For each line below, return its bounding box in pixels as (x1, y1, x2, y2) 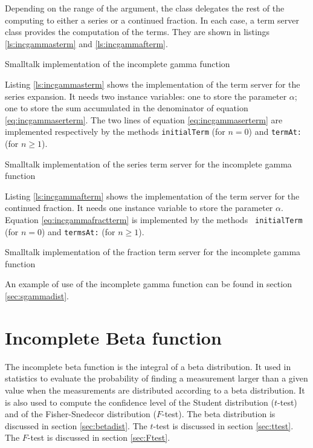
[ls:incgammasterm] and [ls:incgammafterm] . (5, 37, 168, 50)
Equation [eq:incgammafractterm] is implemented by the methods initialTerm (5, 213, 303, 226)
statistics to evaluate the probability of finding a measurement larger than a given (5, 372, 308, 385)
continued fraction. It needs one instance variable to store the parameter (5, 201, 273, 214)
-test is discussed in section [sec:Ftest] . (27, 431, 170, 444)
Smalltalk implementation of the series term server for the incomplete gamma (5, 157, 292, 170)
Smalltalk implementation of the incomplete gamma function (5, 57, 230, 70)
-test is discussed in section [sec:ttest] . (153, 419, 294, 432)
